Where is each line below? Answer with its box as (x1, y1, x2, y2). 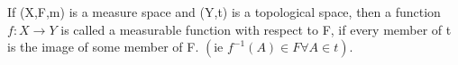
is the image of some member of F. (7, 37, 199, 56)
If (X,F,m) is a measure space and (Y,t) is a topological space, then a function (7, 3, 441, 20)
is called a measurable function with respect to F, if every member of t (60, 20, 452, 38)
